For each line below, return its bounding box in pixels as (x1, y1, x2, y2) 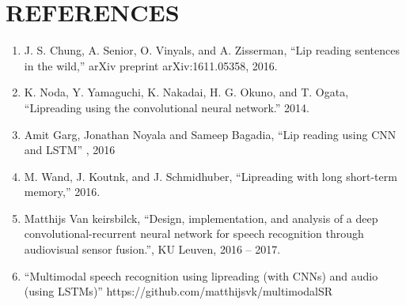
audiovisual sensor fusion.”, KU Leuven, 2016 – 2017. (24, 241, 281, 258)
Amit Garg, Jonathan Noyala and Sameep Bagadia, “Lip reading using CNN (24, 126, 397, 142)
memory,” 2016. (24, 183, 101, 200)
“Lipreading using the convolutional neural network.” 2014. (24, 99, 309, 115)
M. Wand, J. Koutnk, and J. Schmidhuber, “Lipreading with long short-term (24, 168, 397, 184)
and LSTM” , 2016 (24, 141, 116, 158)
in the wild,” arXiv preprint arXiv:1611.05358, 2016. (24, 57, 278, 73)
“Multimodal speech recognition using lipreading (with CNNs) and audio (24, 267, 378, 284)
